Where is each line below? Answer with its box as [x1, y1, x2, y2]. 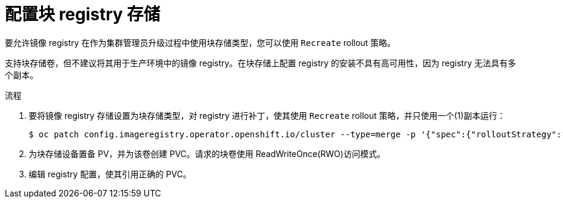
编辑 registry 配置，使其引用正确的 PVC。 [29, 168, 191, 179]
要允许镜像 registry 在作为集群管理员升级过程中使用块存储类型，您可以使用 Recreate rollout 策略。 [5, 37, 396, 48]
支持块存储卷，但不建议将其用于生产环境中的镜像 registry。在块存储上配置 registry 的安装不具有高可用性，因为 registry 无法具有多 [5, 57, 516, 68]
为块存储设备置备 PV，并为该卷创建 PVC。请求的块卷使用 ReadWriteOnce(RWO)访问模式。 [29, 148, 385, 159]
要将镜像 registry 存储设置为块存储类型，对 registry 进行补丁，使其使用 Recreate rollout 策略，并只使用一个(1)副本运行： [29, 110, 506, 121]
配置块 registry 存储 [5, 4, 160, 24]
